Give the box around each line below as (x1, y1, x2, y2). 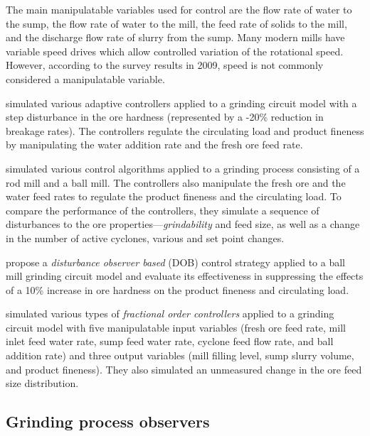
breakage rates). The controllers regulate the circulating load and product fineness (6, 123, 364, 138)
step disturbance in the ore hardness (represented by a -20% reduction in (6, 109, 324, 124)
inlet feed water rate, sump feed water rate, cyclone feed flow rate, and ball (6, 334, 334, 349)
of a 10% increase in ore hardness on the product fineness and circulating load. (6, 282, 349, 297)
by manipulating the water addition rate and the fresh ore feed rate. (6, 137, 303, 152)
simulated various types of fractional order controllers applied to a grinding (6, 306, 334, 321)
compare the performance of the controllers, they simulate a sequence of (6, 202, 319, 217)
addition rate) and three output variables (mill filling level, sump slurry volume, (6, 348, 354, 363)
